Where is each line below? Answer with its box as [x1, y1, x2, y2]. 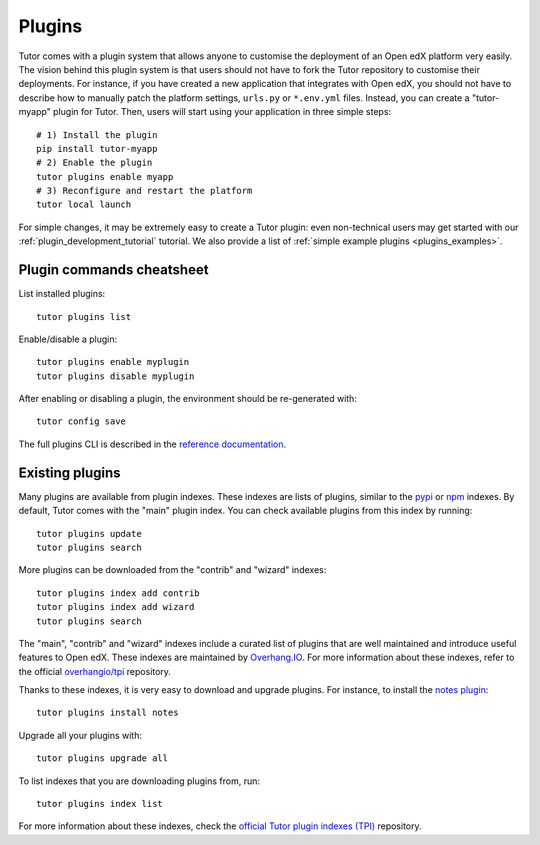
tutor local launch [36, 199, 132, 210]
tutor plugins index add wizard [36, 601, 195, 613]
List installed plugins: [18, 288, 106, 300]
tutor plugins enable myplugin [36, 356, 190, 368]
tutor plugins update [36, 528, 142, 539]
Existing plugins [18, 464, 121, 481]
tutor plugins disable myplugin [36, 370, 195, 382]
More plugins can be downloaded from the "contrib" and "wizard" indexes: [18, 564, 327, 576]
